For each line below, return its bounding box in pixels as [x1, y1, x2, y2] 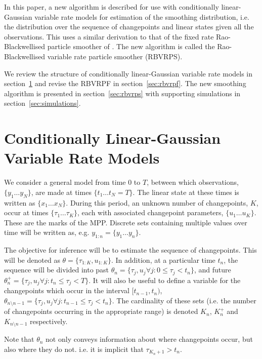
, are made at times [31, 186, 92, 197]
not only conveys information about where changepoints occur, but [46, 334, 253, 344]
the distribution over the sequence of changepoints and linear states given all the [4, 21, 254, 32]
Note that [4, 334, 34, 344]
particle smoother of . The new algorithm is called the [47, 41, 215, 52]
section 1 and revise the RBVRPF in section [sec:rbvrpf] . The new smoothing [4, 78, 246, 89]
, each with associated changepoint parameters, [77, 207, 224, 218]
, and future [194, 264, 231, 275]
